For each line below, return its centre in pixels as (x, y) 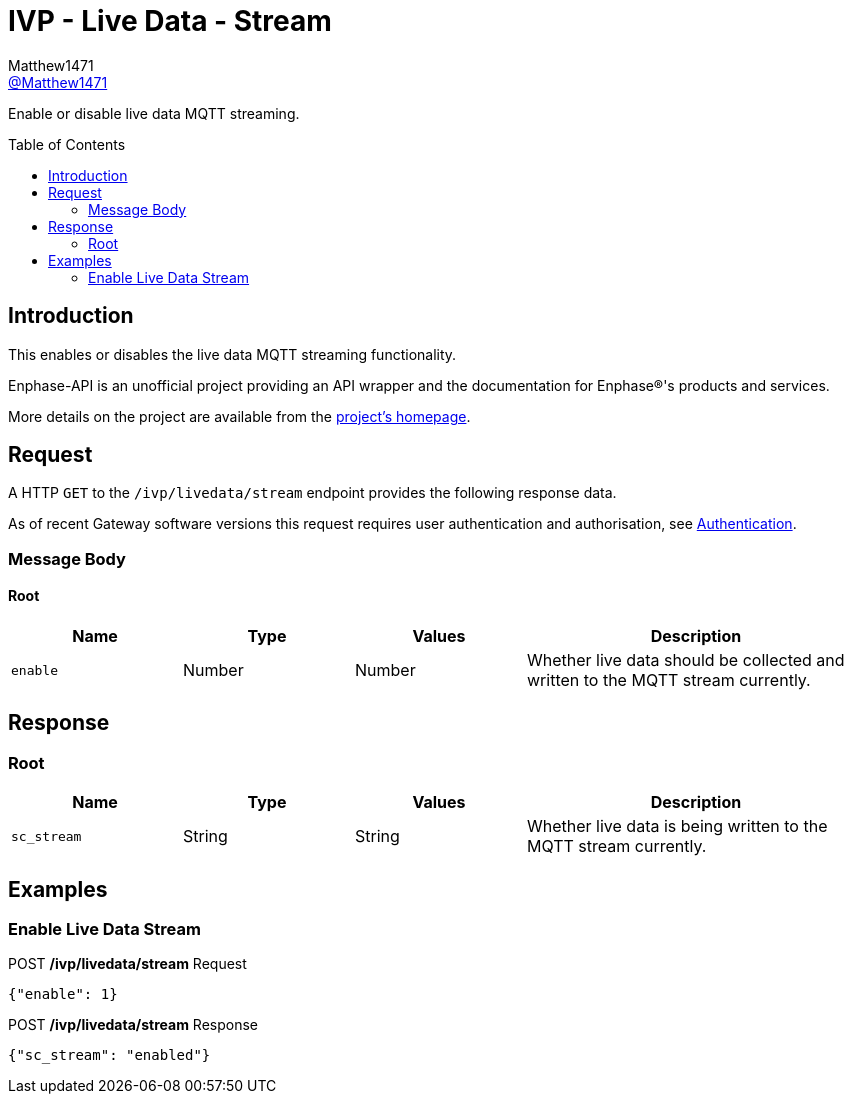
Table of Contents (67, 144)
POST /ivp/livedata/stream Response (133, 1025)
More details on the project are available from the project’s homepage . (239, 416)
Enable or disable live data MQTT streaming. (154, 113)
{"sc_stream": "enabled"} (109, 1055)
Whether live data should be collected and (686, 660)
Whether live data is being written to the (677, 826)
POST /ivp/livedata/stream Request (127, 964)
